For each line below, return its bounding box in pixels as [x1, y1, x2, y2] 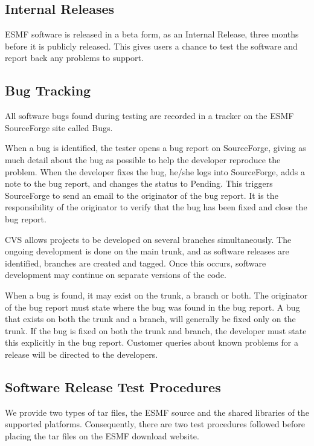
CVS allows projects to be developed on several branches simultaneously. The [5, 233, 292, 245]
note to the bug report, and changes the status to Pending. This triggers [5, 177, 273, 190]
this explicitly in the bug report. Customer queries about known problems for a [5, 336, 298, 349]
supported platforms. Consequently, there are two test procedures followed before [5, 418, 305, 430]
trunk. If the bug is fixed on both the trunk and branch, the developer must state [5, 324, 307, 337]
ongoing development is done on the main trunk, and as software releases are [5, 245, 289, 257]
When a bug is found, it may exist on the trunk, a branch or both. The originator [5, 288, 308, 301]
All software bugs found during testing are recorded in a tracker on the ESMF [5, 109, 294, 122]
